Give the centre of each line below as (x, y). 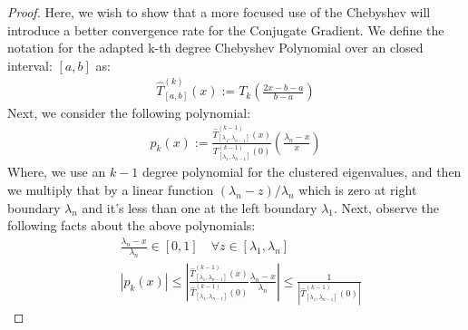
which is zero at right (358, 189)
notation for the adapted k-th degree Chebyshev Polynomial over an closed (215, 48)
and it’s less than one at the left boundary (200, 207)
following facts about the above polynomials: (132, 225)
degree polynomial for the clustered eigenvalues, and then (302, 172)
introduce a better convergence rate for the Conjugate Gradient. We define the (226, 29)
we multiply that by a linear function (111, 189)
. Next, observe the (387, 207)
